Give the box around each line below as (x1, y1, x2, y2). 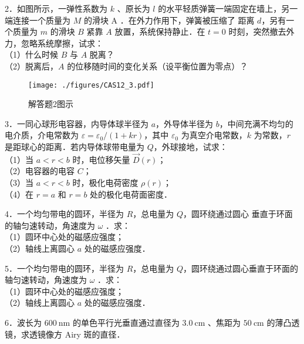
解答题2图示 (28, 98, 73, 110)
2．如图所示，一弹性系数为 (5, 2, 107, 14)
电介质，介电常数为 (5, 129, 79, 141)
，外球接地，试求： (153, 141, 228, 152)
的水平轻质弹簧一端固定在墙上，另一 (158, 2, 298, 14)
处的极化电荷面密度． (90, 188, 173, 200)
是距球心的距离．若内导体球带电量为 (5, 141, 144, 152)
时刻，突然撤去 (228, 25, 286, 38)
